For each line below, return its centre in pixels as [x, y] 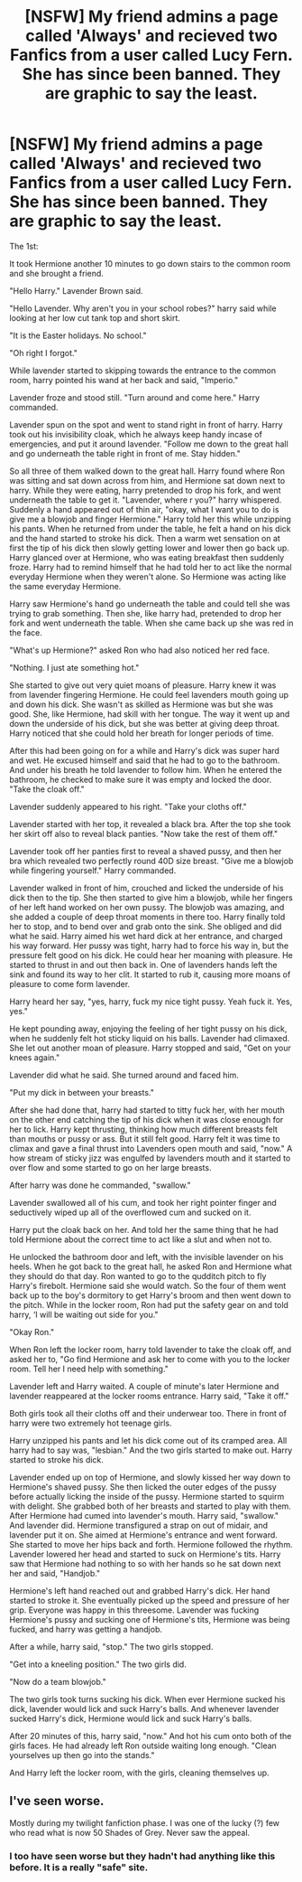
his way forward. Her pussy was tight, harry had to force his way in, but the [149, 946]
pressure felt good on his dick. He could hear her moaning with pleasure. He [151, 955]
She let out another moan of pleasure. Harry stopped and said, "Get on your [150, 1048]
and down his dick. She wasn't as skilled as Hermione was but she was [141, 704]
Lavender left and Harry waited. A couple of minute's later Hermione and [144, 1386]
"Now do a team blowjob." [58, 1681]
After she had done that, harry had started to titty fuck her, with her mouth [147, 1110]
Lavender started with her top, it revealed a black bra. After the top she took [150, 823]
